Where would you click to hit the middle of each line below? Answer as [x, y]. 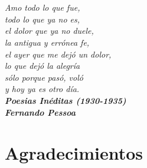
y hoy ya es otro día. [42, 89]
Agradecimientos [74, 153]
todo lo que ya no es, [43, 19]
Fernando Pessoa [40, 112]
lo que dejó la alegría [43, 66]
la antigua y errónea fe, [47, 42]
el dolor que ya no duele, [49, 31]
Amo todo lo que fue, [43, 7]
